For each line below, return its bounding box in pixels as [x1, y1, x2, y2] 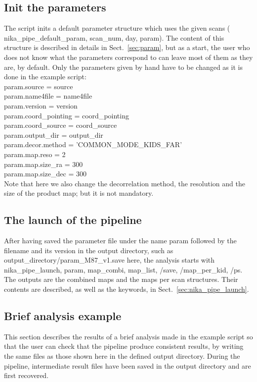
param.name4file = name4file [4, 91, 92, 101]
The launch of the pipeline [4, 212, 142, 227]
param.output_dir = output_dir [4, 129, 103, 140]
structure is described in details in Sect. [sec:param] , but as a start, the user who [4, 42, 250, 53]
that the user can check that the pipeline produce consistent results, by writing [4, 341, 244, 351]
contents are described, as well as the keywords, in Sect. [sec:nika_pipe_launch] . [4, 284, 249, 294]
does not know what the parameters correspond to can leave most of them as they [4, 52, 253, 62]
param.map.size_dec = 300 [4, 168, 86, 179]
